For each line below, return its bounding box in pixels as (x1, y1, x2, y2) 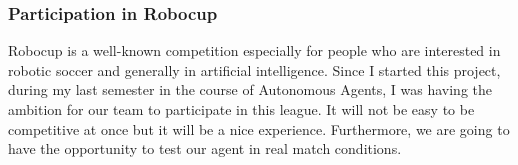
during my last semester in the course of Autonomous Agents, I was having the (8, 79, 492, 100)
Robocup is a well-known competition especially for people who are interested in (8, 40, 501, 61)
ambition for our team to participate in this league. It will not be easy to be (8, 99, 475, 119)
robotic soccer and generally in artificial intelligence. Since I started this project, (8, 59, 501, 80)
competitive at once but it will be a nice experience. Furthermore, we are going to (8, 118, 510, 139)
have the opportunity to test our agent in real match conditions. (8, 138, 402, 159)
